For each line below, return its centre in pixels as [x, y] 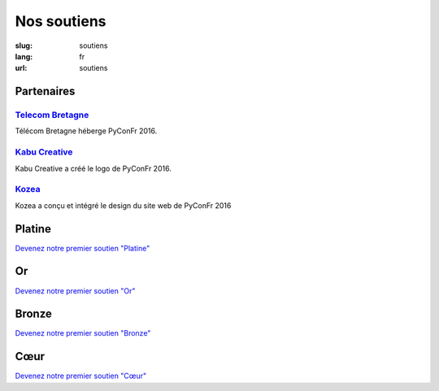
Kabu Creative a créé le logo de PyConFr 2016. [93, 168]
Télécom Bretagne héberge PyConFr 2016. [86, 131]
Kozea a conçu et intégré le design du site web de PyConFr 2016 [123, 205]
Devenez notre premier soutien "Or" [75, 291]
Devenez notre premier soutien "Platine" [83, 248]
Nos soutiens [61, 21]
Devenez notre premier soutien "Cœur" [81, 376]
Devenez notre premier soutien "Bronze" [83, 333]
